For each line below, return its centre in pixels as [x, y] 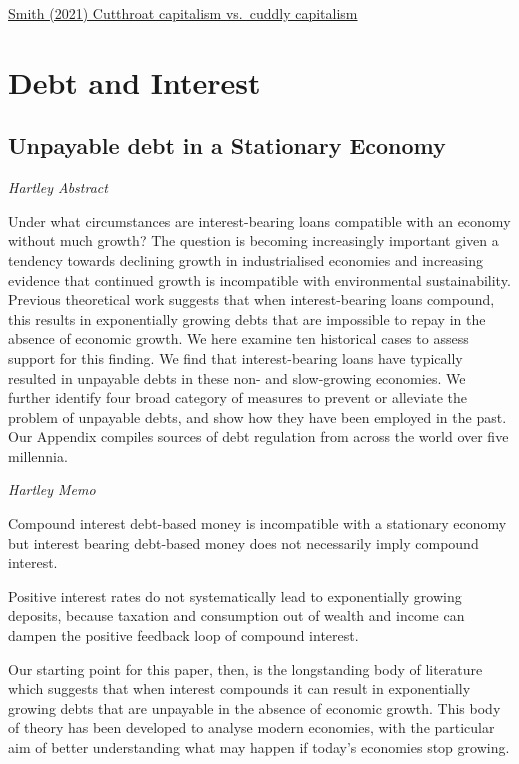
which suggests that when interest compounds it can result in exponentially [239, 688]
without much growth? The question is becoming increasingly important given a [253, 240]
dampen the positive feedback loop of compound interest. [183, 635]
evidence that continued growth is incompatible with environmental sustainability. [259, 279]
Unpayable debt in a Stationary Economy [227, 145]
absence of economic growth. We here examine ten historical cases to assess [238, 338]
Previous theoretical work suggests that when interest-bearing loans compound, [251, 299]
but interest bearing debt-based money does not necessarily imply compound [243, 542]
